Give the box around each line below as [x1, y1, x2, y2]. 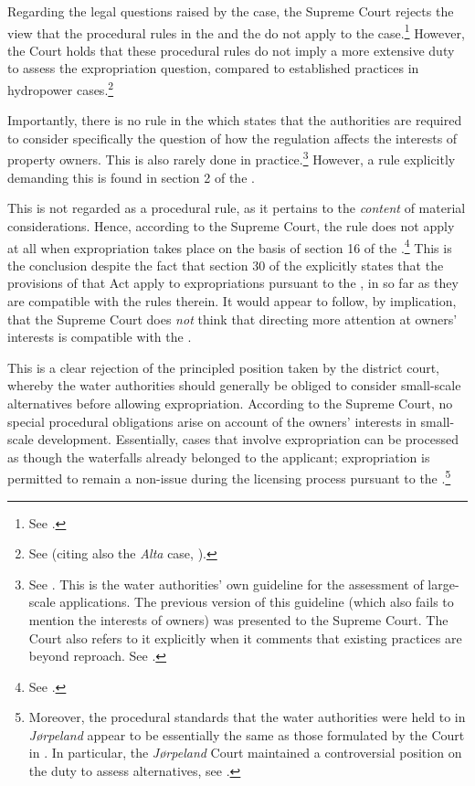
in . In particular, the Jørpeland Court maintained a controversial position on [28, 743, 462, 762]
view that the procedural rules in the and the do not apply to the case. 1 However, [7, 20, 465, 42]
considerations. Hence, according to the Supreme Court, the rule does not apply [7, 216, 455, 235]
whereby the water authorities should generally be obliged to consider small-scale [7, 376, 461, 395]
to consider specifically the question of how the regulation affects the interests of [7, 128, 458, 147]
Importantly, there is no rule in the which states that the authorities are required [7, 111, 462, 130]
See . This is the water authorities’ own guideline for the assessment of [28, 574, 424, 593]
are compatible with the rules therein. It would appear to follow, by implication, [7, 291, 457, 310]
